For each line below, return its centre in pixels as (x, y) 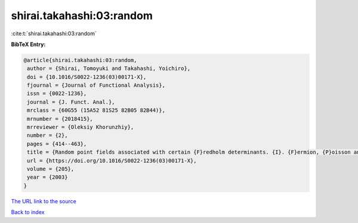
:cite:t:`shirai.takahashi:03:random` (54, 33)
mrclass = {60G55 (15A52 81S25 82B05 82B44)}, (96, 110)
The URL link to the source (44, 201)
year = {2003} (47, 177)
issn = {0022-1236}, (57, 94)
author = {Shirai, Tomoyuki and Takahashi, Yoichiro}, (109, 68)
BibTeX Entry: (28, 44)
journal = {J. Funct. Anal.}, (71, 102)
